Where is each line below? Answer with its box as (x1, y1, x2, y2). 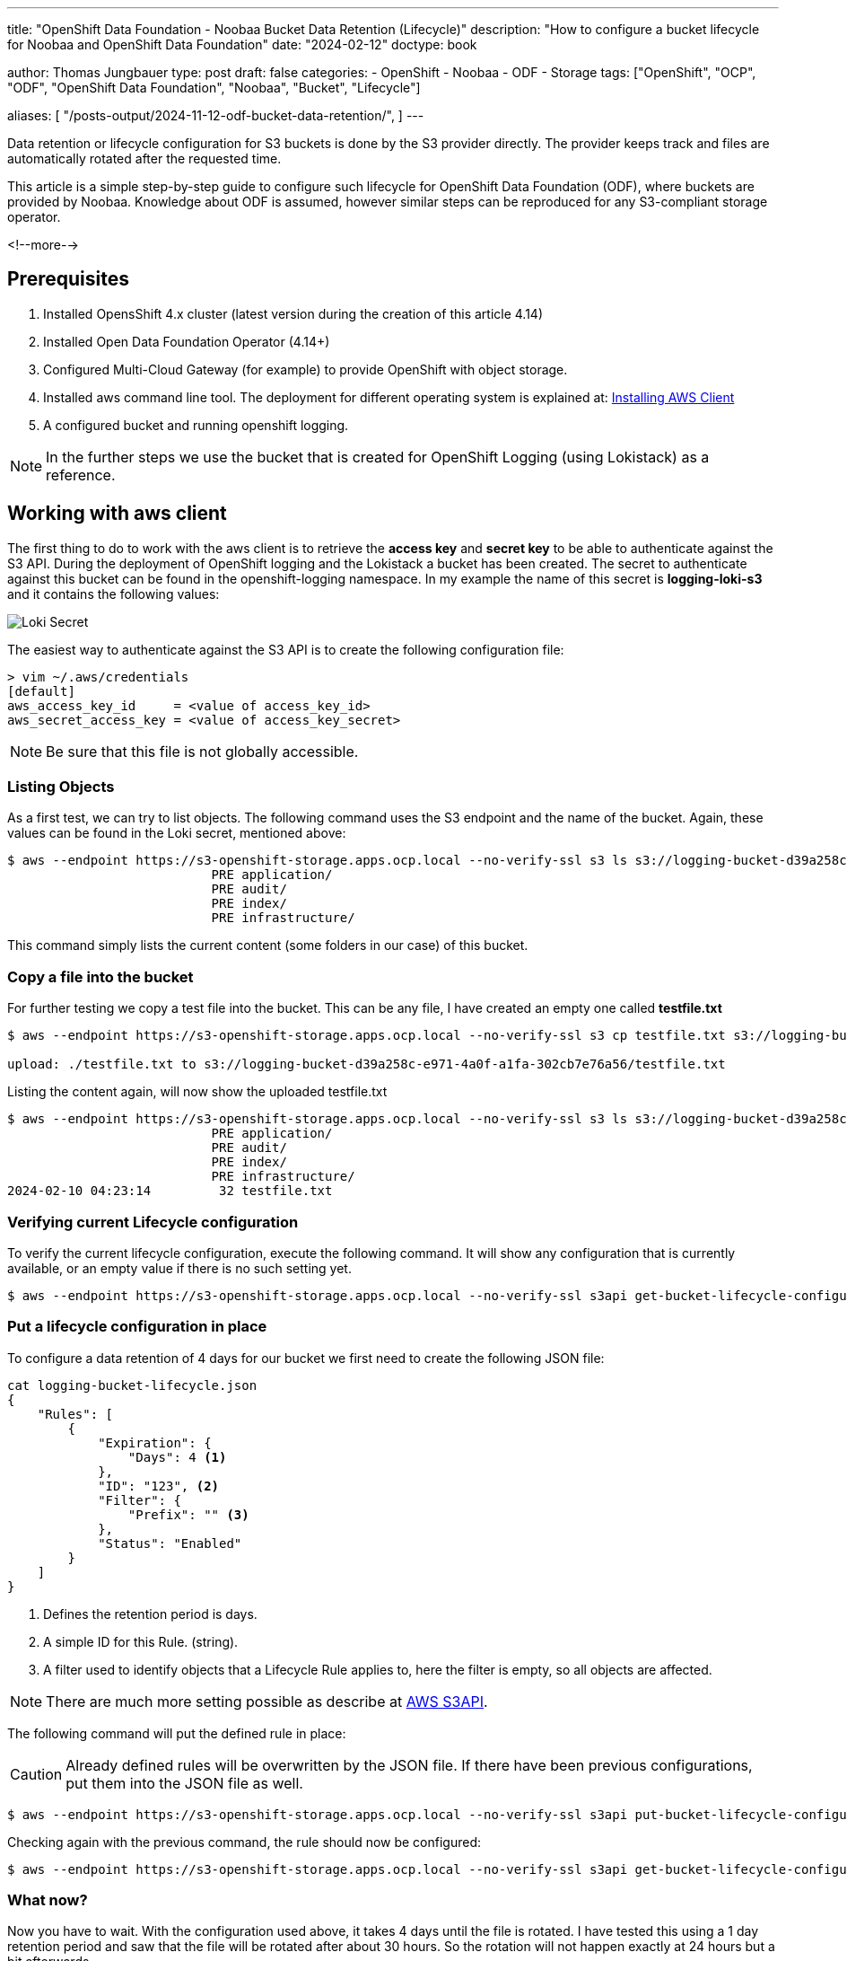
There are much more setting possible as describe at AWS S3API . (46, 1692, 488, 1710)
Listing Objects (7, 778, 115, 796)
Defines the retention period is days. (43, 1605, 258, 1622)
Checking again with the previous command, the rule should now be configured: (7, 1833, 482, 1850)
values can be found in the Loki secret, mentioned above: (7, 825, 346, 841)
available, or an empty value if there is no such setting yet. (7, 1260, 352, 1276)
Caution (10, 1764, 63, 1783)
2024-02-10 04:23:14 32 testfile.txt (7, 1183, 333, 1199)
